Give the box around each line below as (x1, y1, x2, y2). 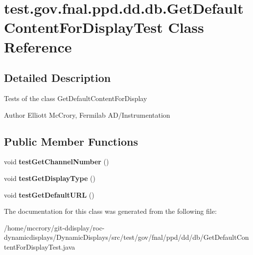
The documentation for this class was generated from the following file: (4, 206, 217, 216)
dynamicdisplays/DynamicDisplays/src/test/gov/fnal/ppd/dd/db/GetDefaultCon (4, 232, 249, 242)
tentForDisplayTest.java (4, 241, 75, 252)
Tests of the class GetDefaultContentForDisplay (4, 93, 147, 103)
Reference (4, 36, 72, 56)
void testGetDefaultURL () (4, 189, 94, 200)
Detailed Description (4, 70, 111, 85)
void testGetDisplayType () (4, 173, 95, 183)
